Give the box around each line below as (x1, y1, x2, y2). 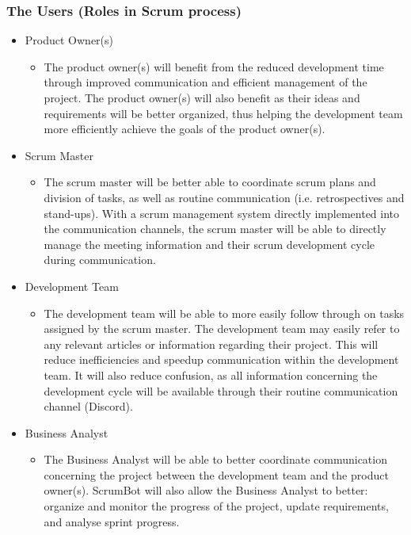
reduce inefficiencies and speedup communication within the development (44, 351, 399, 368)
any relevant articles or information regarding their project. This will (44, 335, 379, 352)
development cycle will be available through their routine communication (44, 382, 398, 399)
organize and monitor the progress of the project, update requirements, (44, 498, 389, 514)
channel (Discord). (44, 398, 133, 415)
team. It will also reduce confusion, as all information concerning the (44, 366, 378, 383)
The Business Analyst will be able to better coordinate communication (44, 451, 387, 468)
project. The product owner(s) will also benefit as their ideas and (44, 90, 360, 105)
